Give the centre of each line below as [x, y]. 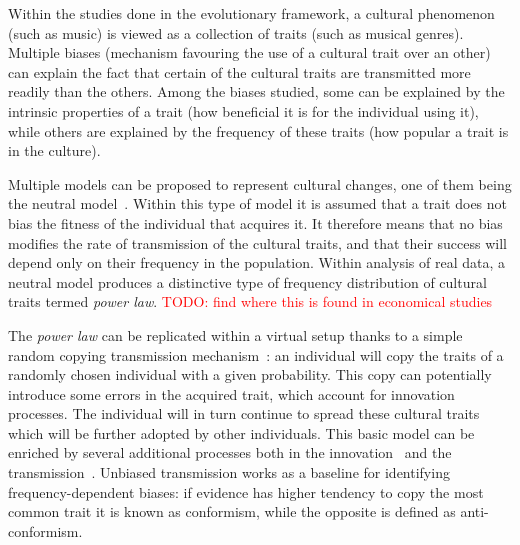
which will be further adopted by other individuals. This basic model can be [241, 432]
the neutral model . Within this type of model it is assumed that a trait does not [258, 203]
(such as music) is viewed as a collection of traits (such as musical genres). [236, 32]
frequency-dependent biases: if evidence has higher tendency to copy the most [246, 491]
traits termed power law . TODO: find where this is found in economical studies [250, 301]
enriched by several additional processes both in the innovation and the [230, 452]
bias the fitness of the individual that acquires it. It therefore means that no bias [255, 222]
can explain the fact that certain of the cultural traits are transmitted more [239, 71]
